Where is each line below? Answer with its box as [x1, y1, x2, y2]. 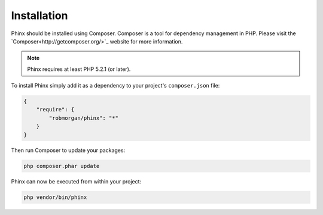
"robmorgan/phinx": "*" [48, 114, 119, 121]
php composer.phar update [23, 163, 100, 169]
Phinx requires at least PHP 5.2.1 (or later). [27, 66, 131, 73]
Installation [11, 9, 68, 22]
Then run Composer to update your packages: [11, 147, 126, 154]
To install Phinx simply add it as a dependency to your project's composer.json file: [11, 82, 220, 89]
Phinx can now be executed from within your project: [11, 177, 142, 185]
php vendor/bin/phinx [23, 194, 87, 201]
